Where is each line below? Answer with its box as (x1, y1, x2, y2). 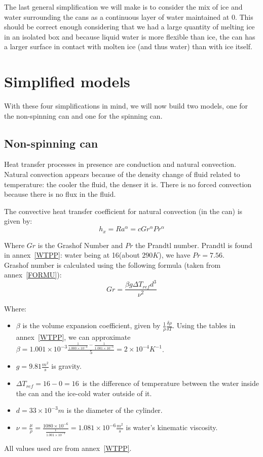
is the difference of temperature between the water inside (82, 378, 259, 389)
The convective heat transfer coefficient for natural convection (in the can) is (4, 205, 243, 216)
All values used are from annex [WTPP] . (4, 442, 132, 453)
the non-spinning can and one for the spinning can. (4, 110, 163, 121)
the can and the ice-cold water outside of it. (16, 388, 152, 398)
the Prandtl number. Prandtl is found (135, 239, 252, 250)
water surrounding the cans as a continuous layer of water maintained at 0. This (4, 11, 253, 22)
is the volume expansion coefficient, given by (22, 320, 161, 331)
